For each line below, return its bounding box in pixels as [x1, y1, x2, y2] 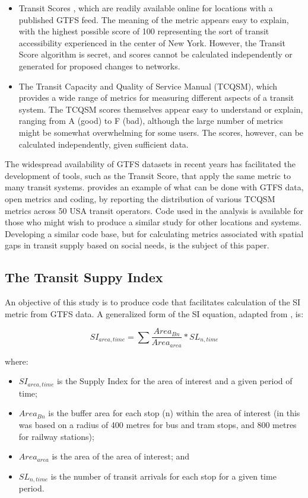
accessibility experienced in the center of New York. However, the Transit [18, 36, 285, 49]
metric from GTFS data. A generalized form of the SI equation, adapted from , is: [5, 307, 304, 320]
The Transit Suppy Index [5, 268, 163, 286]
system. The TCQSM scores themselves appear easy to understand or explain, [18, 103, 303, 115]
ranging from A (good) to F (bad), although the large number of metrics [18, 114, 283, 127]
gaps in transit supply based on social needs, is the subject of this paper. [5, 239, 269, 251]
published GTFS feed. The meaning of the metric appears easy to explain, [18, 13, 289, 25]
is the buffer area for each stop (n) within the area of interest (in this [48, 407, 300, 419]
